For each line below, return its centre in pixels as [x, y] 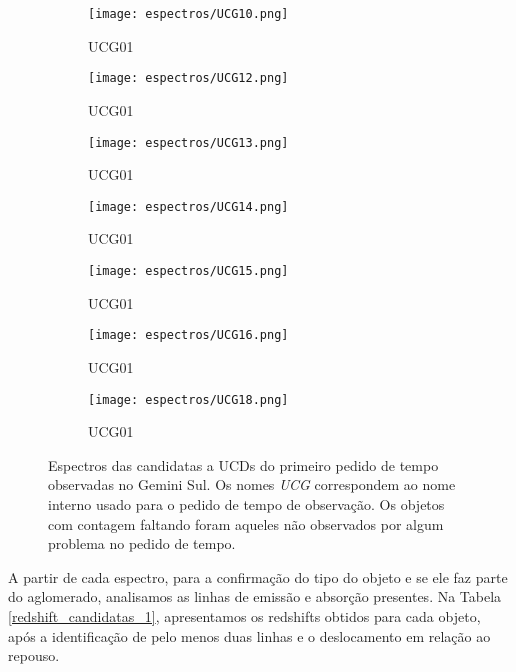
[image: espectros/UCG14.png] [188, 206]
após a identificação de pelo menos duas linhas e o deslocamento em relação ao [249, 635]
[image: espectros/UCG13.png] [188, 142]
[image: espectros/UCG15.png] [188, 271]
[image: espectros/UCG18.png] [188, 399]
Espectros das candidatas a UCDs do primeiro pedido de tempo [243, 464]
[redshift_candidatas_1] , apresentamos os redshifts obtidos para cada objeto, [244, 615]
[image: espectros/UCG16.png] [188, 335]
